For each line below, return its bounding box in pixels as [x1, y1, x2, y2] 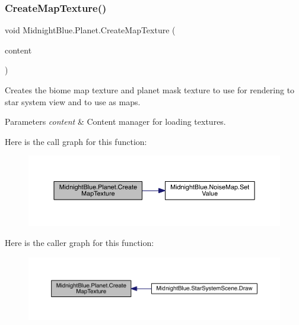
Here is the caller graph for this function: [5, 236, 154, 248]
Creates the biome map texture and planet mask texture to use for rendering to [5, 84, 295, 96]
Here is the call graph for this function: [5, 135, 147, 147]
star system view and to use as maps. [5, 95, 141, 108]
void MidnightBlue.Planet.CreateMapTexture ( [5, 24, 176, 36]
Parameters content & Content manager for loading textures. [5, 115, 226, 128]
